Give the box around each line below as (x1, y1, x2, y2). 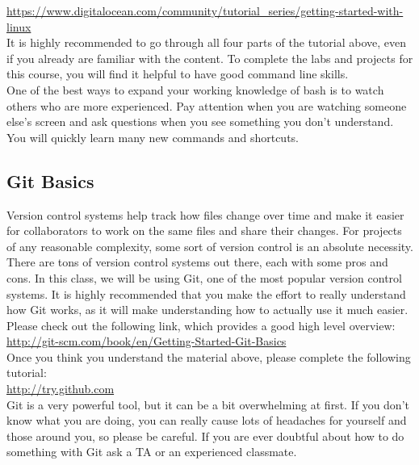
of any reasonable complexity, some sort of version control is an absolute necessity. (6, 237, 413, 254)
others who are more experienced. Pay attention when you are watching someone (6, 97, 407, 114)
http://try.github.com (6, 380, 115, 397)
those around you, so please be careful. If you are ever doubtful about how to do (6, 427, 404, 444)
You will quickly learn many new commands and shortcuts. (6, 128, 299, 145)
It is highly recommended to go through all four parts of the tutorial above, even (6, 34, 407, 51)
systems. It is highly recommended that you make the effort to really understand (6, 285, 406, 302)
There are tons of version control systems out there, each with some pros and (6, 253, 388, 270)
